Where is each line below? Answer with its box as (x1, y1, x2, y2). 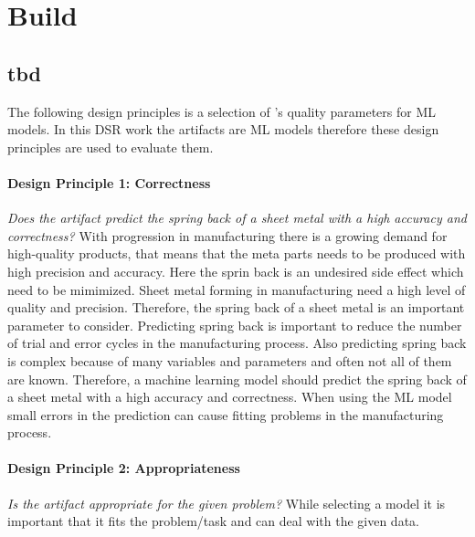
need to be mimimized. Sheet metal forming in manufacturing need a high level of (7, 279, 466, 299)
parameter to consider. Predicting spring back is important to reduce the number (7, 315, 462, 334)
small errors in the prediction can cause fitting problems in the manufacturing (7, 405, 444, 424)
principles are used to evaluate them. (7, 137, 214, 156)
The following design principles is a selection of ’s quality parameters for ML (7, 101, 437, 121)
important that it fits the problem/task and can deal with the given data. (7, 511, 419, 531)
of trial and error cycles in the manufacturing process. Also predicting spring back (7, 333, 467, 353)
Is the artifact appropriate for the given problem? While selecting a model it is (7, 493, 446, 512)
